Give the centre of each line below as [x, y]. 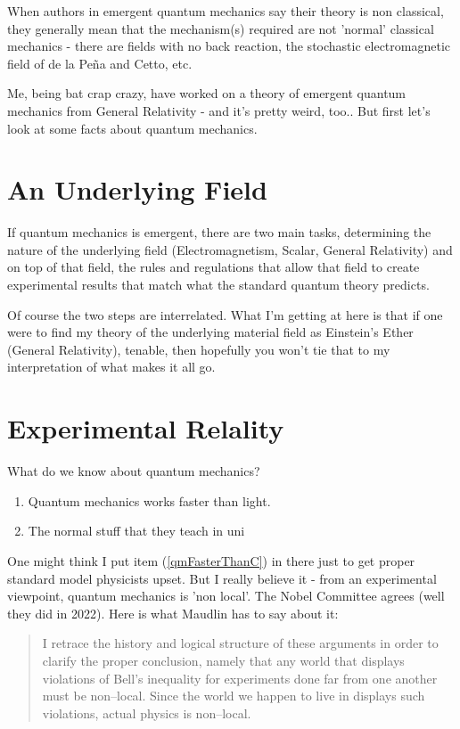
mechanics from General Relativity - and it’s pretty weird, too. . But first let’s [219, 110]
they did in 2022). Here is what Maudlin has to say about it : [173, 613]
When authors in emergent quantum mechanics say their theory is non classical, [226, 11]
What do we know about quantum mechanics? [134, 471]
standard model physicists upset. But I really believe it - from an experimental [222, 578]
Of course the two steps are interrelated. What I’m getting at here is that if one [225, 314]
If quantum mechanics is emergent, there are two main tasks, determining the [219, 232]
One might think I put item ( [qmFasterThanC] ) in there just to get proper [211, 560]
